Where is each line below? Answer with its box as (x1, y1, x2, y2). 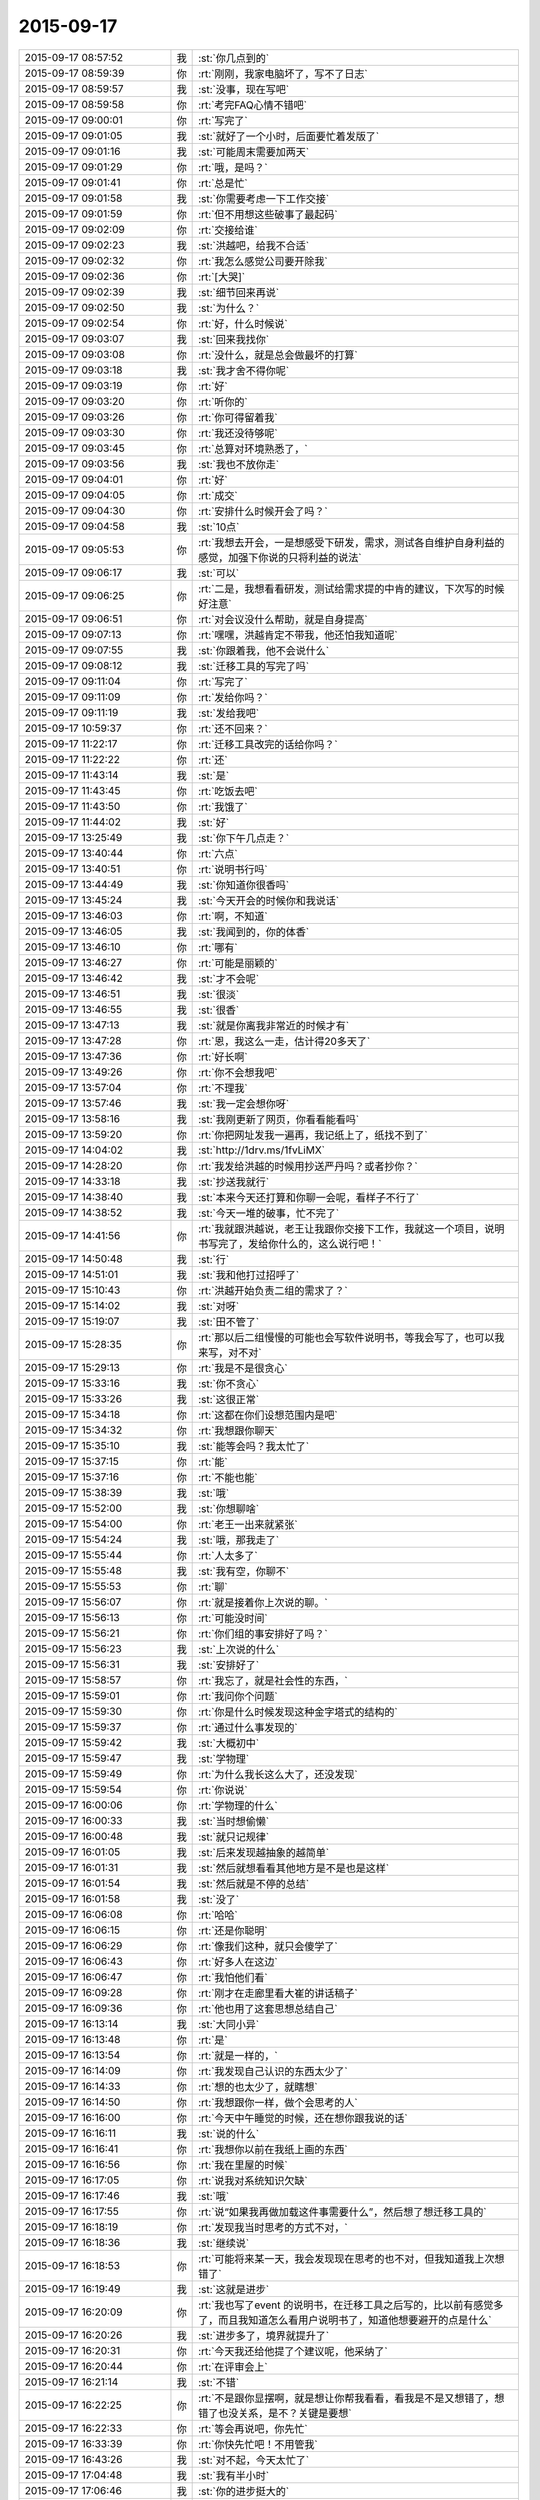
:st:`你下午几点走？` (198, 831, 290, 845)
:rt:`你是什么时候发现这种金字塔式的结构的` (198, 1705, 399, 1719)
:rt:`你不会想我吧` (198, 1065, 279, 1079)
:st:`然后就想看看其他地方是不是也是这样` (198, 1861, 390, 1875)
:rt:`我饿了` (198, 800, 249, 814)
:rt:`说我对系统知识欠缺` (198, 2173, 309, 2187)
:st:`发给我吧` (198, 706, 260, 720)
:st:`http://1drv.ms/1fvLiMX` (198, 1143, 325, 1157)
